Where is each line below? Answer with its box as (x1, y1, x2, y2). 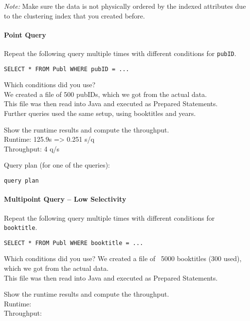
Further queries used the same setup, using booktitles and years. (4, 108, 196, 118)
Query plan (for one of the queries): (4, 160, 110, 170)
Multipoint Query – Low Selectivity (4, 194, 126, 204)
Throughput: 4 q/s (4, 143, 60, 153)
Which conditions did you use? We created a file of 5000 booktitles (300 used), (4, 253, 242, 264)
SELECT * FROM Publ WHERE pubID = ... (4, 65, 129, 73)
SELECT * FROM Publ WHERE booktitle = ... (4, 239, 143, 246)
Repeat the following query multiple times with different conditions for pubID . (4, 48, 236, 58)
